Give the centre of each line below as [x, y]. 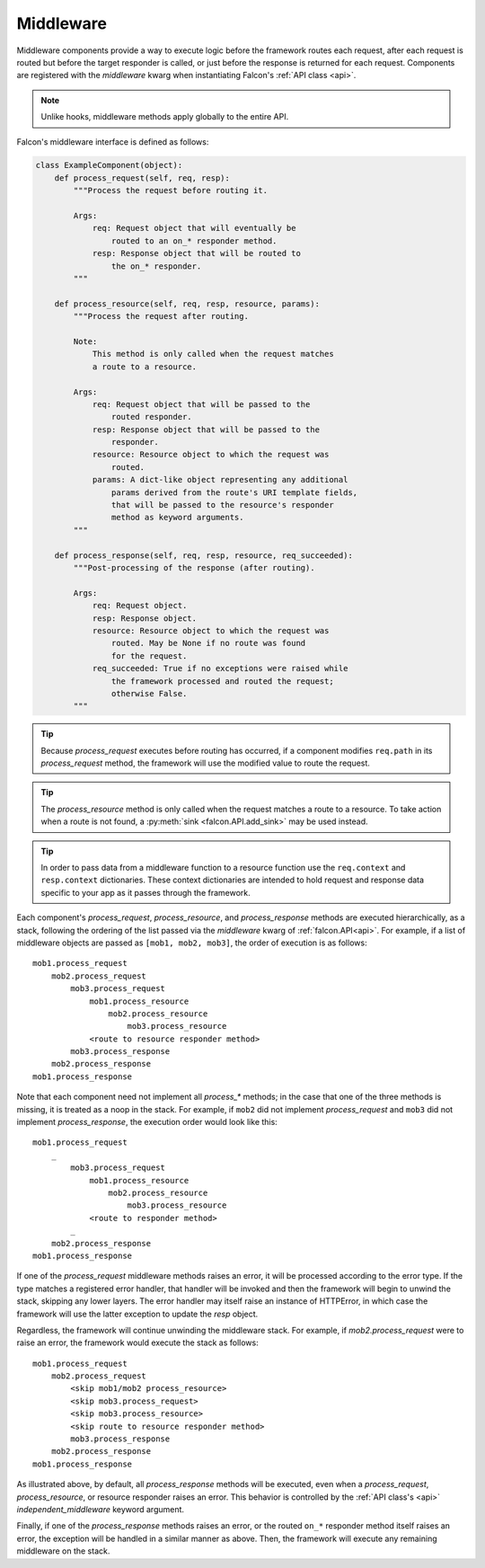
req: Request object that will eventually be [194, 228]
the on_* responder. [156, 266]
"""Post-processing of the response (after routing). [194, 567]
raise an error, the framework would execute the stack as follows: [138, 1342]
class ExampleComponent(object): [109, 165]
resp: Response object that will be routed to [196, 253]
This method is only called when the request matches [213, 354]
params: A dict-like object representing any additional [220, 480]
